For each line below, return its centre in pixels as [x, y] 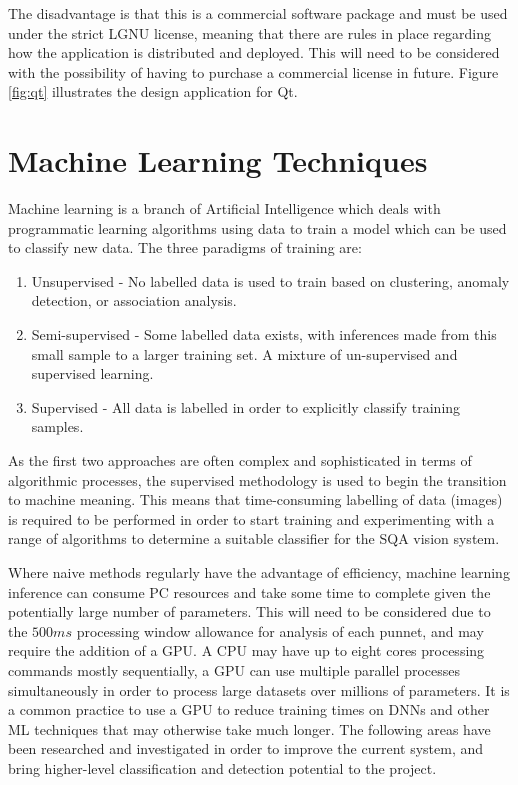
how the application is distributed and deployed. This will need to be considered [254, 52]
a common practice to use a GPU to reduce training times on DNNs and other [249, 709]
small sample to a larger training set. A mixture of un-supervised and [244, 353]
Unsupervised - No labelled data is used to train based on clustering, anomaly [270, 280]
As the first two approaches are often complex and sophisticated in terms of [240, 460]
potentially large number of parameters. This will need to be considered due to [249, 611]
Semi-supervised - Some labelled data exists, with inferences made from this [264, 334]
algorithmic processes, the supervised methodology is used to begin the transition [257, 479]
